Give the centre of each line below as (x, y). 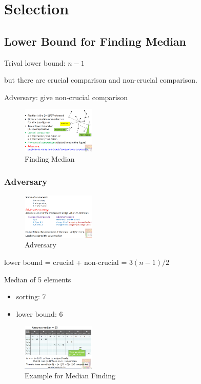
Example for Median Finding (70, 376)
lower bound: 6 (39, 313)
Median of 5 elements (38, 279)
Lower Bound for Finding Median (95, 41)
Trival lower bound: (35, 62)
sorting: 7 (31, 296)
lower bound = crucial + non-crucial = (66, 262)
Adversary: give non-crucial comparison (66, 97)
